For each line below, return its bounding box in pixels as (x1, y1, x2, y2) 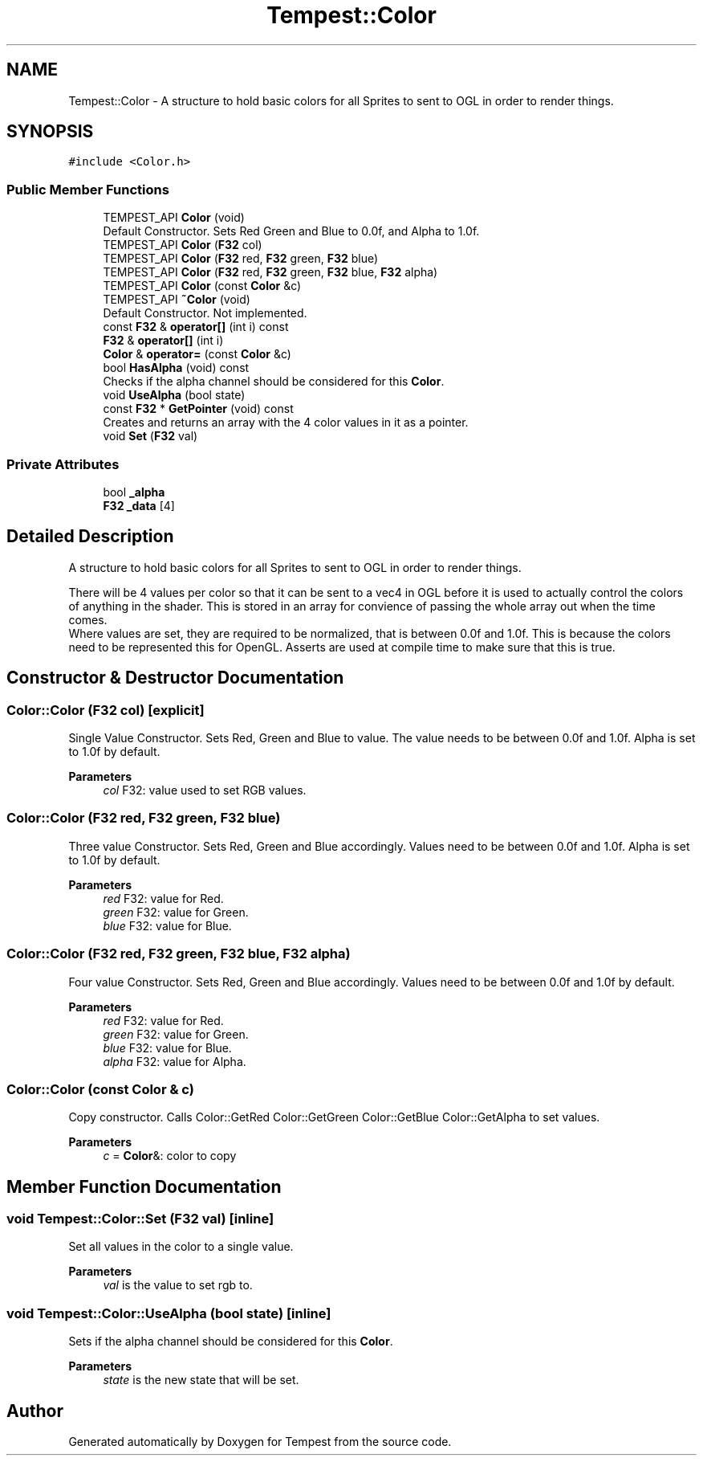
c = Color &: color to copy (103, 1149, 237, 1163)
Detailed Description (6, 526, 174, 547)
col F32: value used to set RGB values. (103, 783, 307, 797)
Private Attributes (6, 455, 120, 472)
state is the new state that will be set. (103, 1373, 299, 1387)
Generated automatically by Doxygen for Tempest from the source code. (68, 1435, 452, 1449)
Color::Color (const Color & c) (6, 1080, 194, 1097)
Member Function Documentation (6, 1176, 282, 1197)
